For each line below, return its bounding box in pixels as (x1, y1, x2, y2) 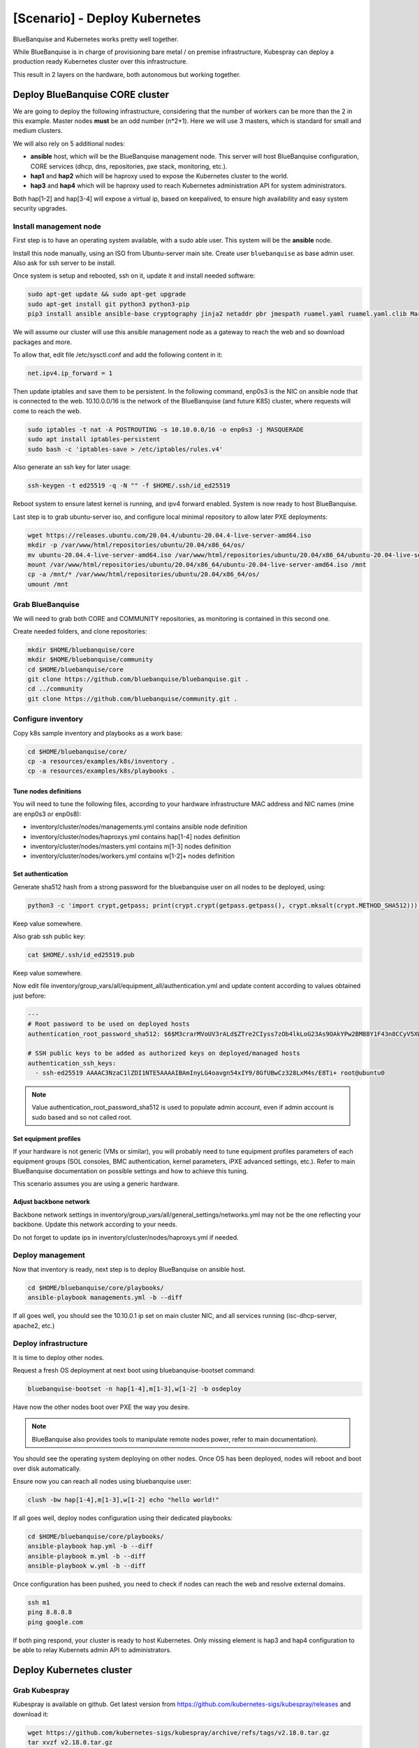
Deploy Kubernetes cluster (13, 1664, 133, 1676)
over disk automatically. (13, 1464, 82, 1473)
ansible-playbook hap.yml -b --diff (27, 1542, 154, 1550)
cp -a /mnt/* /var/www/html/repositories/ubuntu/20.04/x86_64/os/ (27, 571, 260, 578)
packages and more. (13, 338, 73, 346)
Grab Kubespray (13, 1685, 70, 1695)
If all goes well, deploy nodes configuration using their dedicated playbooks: (13, 1514, 233, 1522)
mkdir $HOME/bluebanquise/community (27, 656, 154, 664)
